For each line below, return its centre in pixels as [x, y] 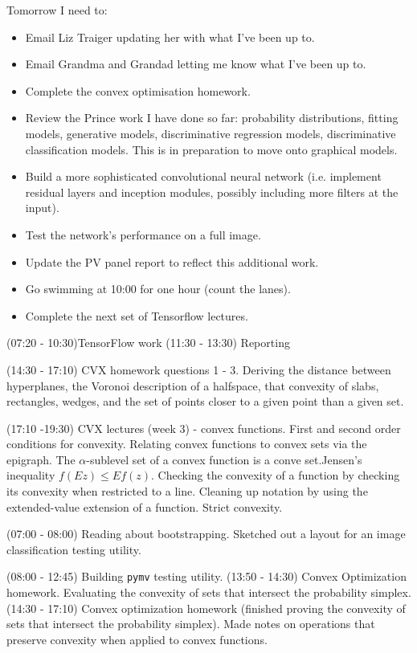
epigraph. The [41, 459]
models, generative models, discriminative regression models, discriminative [211, 133]
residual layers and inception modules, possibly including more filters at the [212, 192]
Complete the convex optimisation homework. [138, 90]
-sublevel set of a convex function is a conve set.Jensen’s [224, 459]
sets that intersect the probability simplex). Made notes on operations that [191, 624]
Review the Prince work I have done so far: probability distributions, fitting [212, 118]
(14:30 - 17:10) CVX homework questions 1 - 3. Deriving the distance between [199, 369]
